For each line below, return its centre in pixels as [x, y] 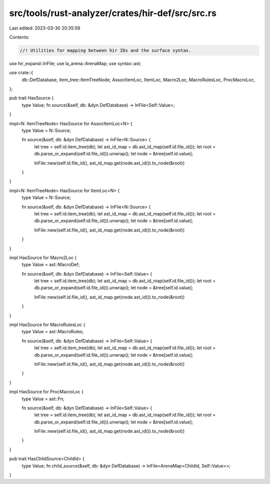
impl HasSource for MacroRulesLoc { [47, 325]
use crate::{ [21, 73]
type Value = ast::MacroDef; [51, 265]
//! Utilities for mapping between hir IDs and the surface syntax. [105, 50]
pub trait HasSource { [31, 98]
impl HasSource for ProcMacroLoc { [46, 392]
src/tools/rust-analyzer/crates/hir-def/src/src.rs [113, 13]
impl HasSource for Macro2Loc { [43, 258]
